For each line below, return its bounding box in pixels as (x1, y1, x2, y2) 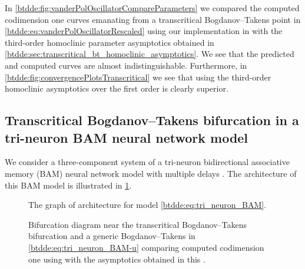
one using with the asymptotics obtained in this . (28, 253, 205, 265)
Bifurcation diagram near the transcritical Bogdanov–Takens (28, 218, 247, 230)
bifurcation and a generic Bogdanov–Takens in (28, 230, 195, 242)
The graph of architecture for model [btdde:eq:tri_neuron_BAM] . (28, 199, 267, 211)
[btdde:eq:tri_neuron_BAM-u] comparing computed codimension (28, 241, 264, 253)
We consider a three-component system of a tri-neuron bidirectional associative (5, 156, 290, 168)
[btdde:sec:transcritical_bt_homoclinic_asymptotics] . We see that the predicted (5, 48, 294, 60)
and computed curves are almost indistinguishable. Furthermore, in (5, 59, 247, 71)
